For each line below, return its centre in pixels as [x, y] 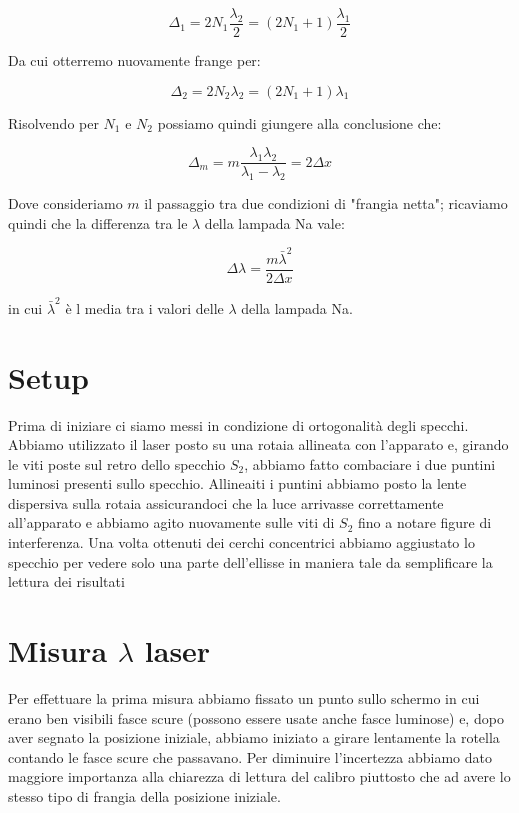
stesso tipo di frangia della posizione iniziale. [144, 795]
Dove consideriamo [65, 203]
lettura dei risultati [66, 581]
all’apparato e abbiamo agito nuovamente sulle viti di [171, 522]
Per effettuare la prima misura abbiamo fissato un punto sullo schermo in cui [244, 697]
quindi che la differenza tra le [98, 222]
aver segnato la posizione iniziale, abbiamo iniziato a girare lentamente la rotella [254, 737]
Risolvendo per [53, 122]
